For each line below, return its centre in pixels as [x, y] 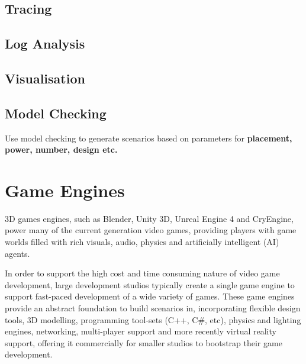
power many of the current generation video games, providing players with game [151, 230]
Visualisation [45, 78]
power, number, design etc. [61, 149]
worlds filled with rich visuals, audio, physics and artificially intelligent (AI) [142, 242]
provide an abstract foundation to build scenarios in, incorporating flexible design [153, 308]
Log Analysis [45, 44]
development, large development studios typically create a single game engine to [150, 284]
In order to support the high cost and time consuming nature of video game [142, 273]
